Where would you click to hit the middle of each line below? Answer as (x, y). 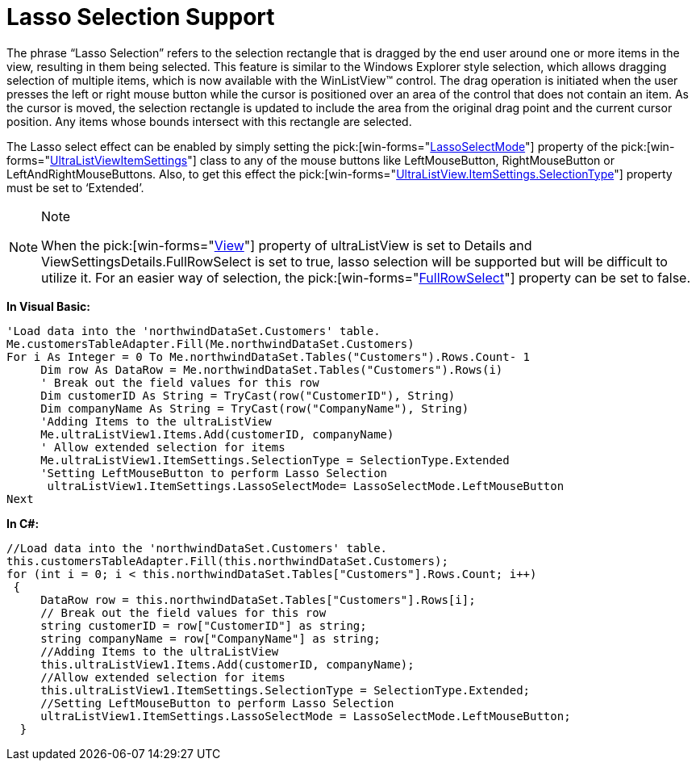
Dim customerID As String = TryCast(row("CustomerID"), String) (248, 395)
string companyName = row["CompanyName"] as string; (210, 638)
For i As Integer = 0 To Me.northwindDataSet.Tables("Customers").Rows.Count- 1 (269, 356)
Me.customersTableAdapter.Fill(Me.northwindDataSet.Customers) (210, 344)
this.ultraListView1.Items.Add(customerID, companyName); (227, 664)
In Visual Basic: (48, 306)
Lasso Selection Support (141, 17)
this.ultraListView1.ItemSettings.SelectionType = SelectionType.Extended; (285, 690)
